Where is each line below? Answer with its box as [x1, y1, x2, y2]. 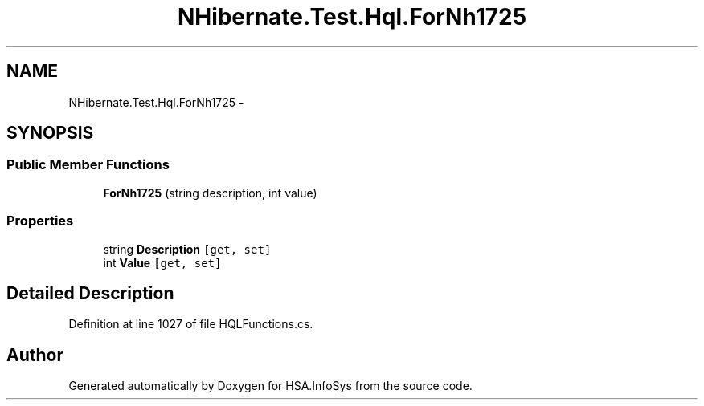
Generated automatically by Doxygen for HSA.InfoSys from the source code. [68, 379, 473, 393]
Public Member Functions [6, 156, 170, 173]
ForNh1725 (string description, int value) [103, 185, 317, 200]
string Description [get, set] [103, 242, 272, 256]
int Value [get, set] [103, 255, 222, 270]
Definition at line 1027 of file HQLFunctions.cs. [68, 317, 313, 331]
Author [6, 344, 63, 365]
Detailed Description [6, 282, 174, 303]
